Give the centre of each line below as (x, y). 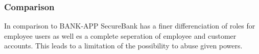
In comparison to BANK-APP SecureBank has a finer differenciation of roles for (130, 26)
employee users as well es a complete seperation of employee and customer (120, 35)
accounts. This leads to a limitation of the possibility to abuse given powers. (123, 46)
